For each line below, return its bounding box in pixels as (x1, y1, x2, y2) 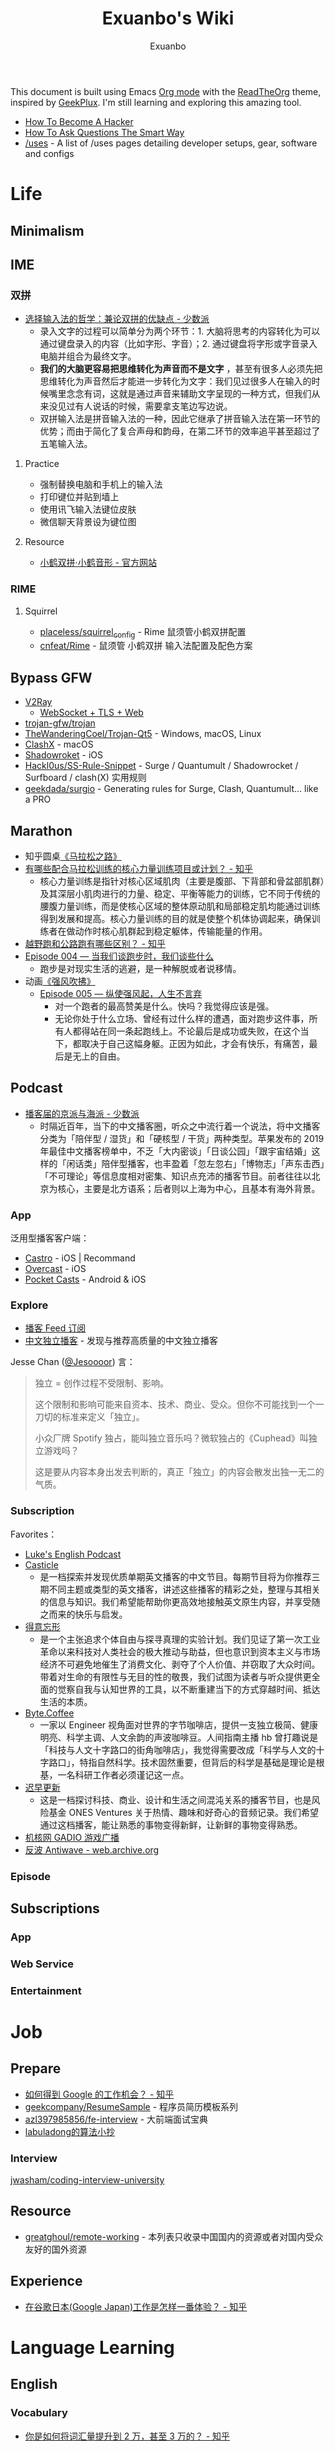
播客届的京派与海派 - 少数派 (24, 1107, 140, 1119)
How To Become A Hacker (24, 115, 134, 127)
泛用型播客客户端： (10, 1232, 90, 1244)
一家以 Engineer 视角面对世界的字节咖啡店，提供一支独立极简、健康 (39, 1718, 318, 1731)
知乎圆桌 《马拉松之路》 (24, 850, 122, 862)
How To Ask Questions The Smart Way (24, 126, 185, 138)
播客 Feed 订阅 (24, 1322, 87, 1334)
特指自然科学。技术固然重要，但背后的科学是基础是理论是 (79, 1756, 317, 1768)
